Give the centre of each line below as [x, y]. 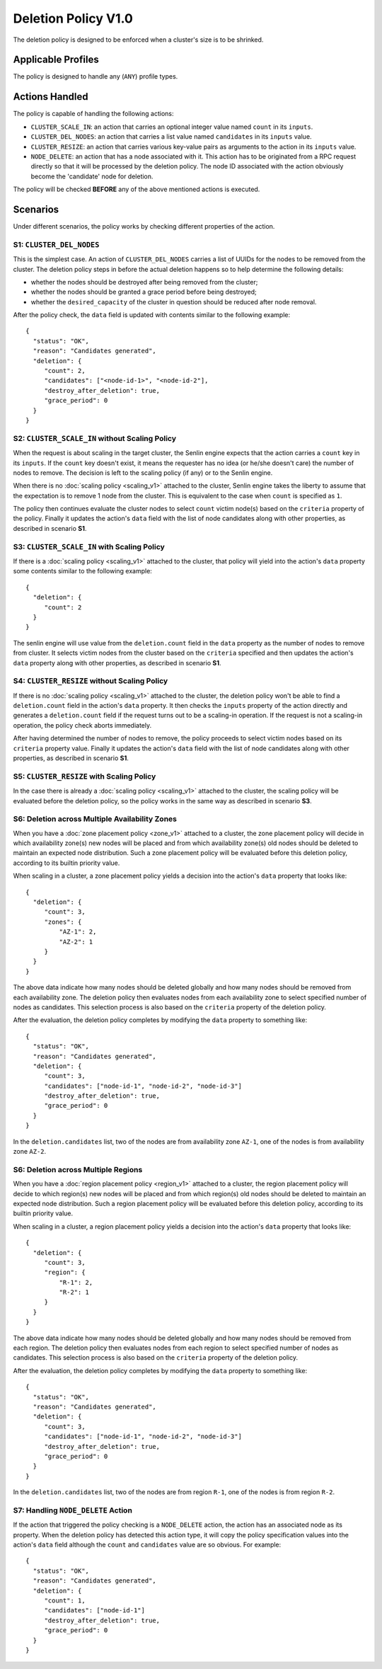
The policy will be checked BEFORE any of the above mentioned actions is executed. [137, 189]
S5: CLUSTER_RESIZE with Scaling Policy [85, 776]
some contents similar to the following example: [82, 571]
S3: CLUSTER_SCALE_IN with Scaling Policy [89, 546]
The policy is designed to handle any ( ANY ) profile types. [95, 76]
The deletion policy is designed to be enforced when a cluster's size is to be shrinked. [138, 40]
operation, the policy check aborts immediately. [82, 725]
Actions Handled [51, 97]
